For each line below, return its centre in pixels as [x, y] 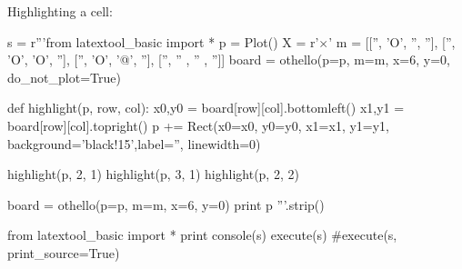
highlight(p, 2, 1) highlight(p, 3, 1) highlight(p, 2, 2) [153, 174]
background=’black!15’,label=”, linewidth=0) [134, 143]
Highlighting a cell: [60, 11]
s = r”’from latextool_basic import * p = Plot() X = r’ [163, 41]
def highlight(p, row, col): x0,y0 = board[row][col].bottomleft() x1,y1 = [206, 108]
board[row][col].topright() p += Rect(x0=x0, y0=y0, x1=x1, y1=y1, [198, 125]
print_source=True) [64, 252]
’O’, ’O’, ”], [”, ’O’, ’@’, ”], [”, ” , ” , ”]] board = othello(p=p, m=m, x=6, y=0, [229, 60]
